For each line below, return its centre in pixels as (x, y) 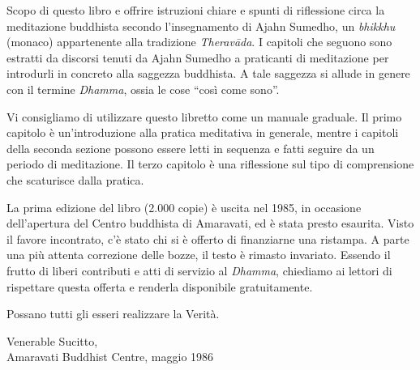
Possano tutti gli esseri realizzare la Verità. (113, 314)
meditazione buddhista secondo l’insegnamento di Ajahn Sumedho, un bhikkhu (201, 26)
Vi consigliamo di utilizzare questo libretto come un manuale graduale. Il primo (204, 116)
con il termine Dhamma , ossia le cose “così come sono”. (143, 89)
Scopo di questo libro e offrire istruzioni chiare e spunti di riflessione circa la (196, 10)
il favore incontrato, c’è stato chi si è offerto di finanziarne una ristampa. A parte (208, 238)
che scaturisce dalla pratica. (75, 179)
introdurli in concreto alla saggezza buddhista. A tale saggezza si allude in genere (208, 73)
